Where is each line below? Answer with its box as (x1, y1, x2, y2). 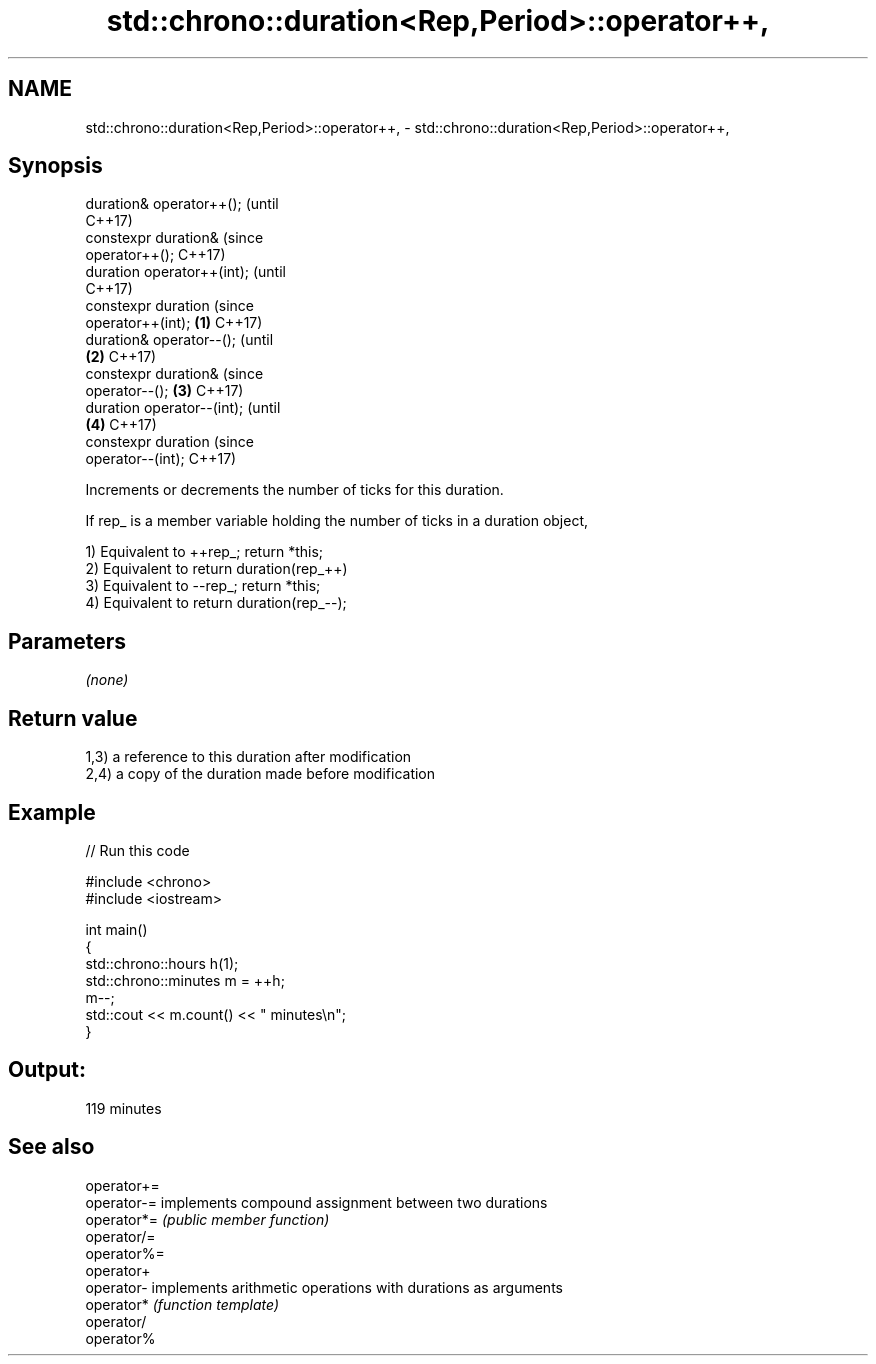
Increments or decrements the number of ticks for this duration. (85, 481, 504, 499)
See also (8, 1134, 95, 1160)
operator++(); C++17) (85, 246, 226, 264)
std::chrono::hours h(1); (85, 954, 239, 972)
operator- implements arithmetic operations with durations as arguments (85, 1278, 563, 1296)
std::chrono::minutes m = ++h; (85, 971, 285, 989)
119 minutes (85, 1099, 162, 1117)
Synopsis (8, 153, 103, 179)
